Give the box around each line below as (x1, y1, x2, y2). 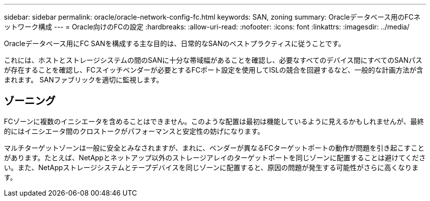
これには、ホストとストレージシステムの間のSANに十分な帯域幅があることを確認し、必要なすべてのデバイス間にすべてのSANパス (4, 56, 423, 64)
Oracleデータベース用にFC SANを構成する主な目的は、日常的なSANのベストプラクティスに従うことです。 (4, 39, 346, 48)
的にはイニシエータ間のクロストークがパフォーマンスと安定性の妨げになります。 (4, 126, 265, 135)
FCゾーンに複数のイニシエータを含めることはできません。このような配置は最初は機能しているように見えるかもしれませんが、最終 (4, 117, 424, 126)
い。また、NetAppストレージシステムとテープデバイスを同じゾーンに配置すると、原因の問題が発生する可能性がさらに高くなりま (4, 163, 419, 172)
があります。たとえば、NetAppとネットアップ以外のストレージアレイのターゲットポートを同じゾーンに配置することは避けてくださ (4, 153, 426, 162)
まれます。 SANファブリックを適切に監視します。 (4, 75, 163, 84)
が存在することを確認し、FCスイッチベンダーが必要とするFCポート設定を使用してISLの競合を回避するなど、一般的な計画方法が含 (4, 66, 424, 74)
